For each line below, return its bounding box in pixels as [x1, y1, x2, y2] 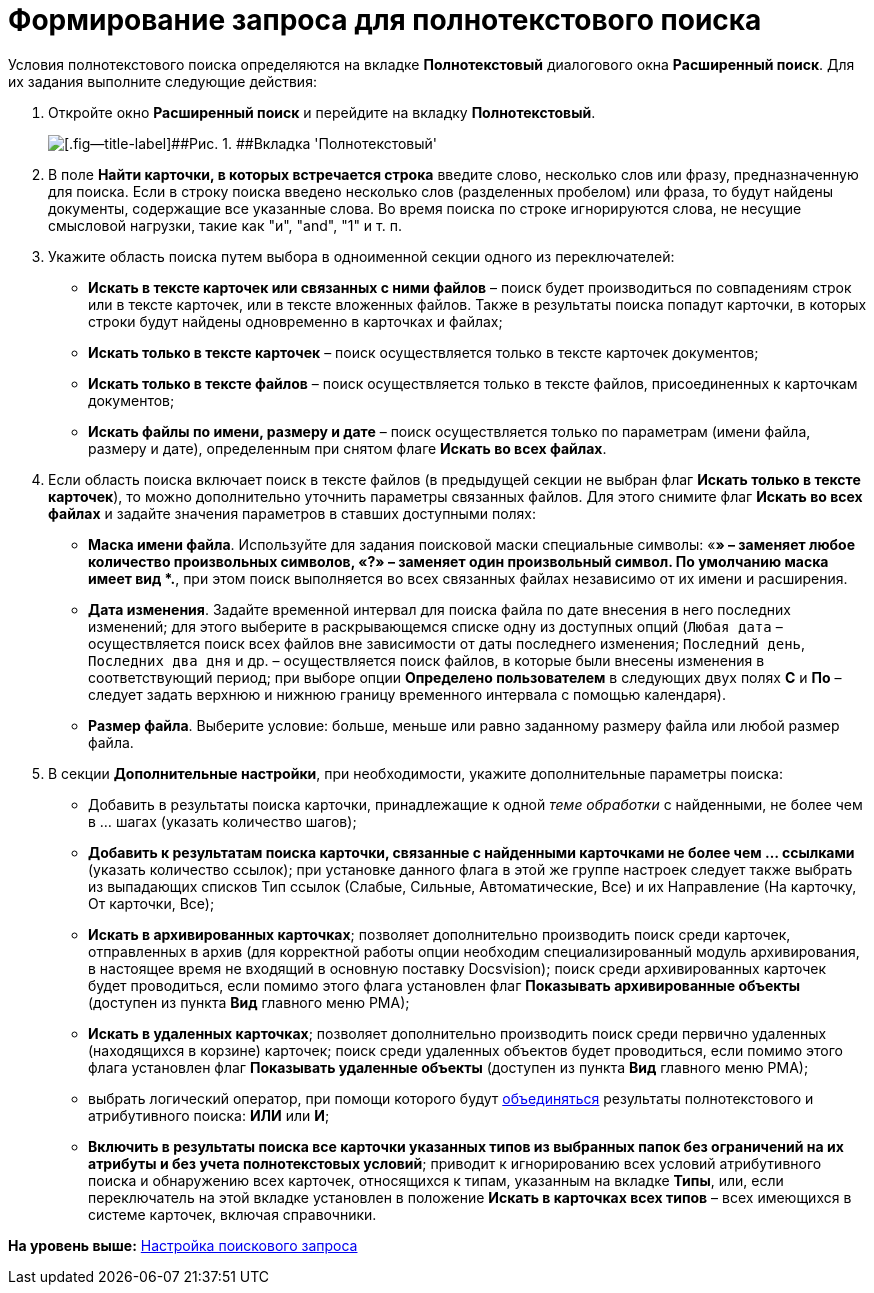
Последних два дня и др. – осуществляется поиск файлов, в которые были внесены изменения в [88, 651, 765, 669]
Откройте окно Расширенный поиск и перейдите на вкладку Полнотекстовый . [48, 103, 596, 121]
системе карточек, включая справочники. [88, 1205, 377, 1223]
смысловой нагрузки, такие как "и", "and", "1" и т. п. [48, 216, 402, 234]
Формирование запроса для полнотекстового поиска [8, 3, 762, 37]
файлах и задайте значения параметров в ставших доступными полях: [48, 504, 537, 522]
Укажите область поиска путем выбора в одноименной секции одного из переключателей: [48, 247, 675, 265]
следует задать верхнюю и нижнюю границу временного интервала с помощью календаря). [88, 685, 727, 703]
